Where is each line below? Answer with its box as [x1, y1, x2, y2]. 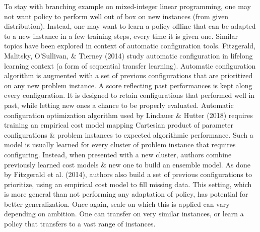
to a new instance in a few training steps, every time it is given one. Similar [4, 30, 238, 41]
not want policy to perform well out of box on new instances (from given [4, 11, 229, 21]
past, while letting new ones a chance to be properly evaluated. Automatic [4, 99, 234, 110]
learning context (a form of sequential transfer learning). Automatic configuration [4, 60, 256, 71]
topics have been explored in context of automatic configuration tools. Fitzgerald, [4, 40, 256, 51]
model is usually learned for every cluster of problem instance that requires [4, 139, 236, 150]
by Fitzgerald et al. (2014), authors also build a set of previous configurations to [4, 169, 252, 180]
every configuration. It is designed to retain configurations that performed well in [4, 90, 255, 100]
